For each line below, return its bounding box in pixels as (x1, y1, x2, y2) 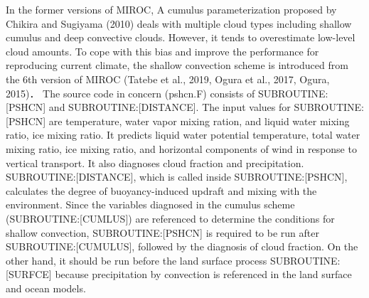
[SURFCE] (6, 267, 52, 282)
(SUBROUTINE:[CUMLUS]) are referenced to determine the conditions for (6, 211, 335, 225)
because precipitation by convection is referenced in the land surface (55, 267, 352, 282)
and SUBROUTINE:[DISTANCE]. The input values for (48, 100, 291, 115)
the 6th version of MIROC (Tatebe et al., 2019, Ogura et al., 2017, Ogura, (6, 71, 330, 86)
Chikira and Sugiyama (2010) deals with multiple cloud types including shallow (6, 16, 352, 31)
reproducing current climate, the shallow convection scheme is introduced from (6, 58, 348, 73)
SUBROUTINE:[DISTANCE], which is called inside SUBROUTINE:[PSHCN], (6, 169, 348, 184)
